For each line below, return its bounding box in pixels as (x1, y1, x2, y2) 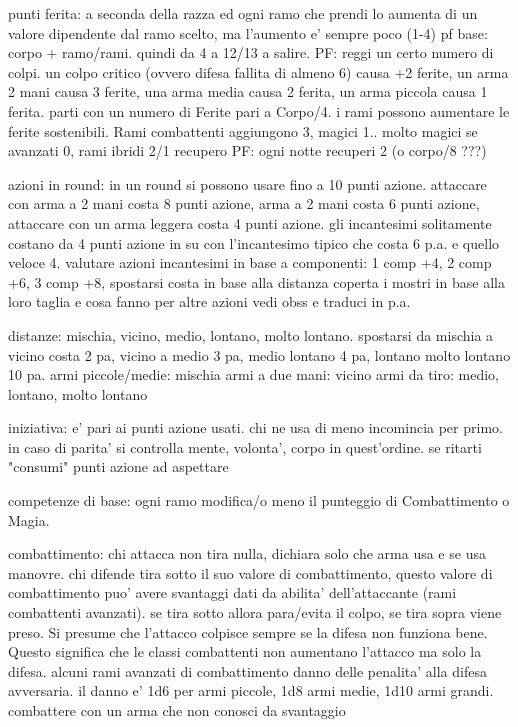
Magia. (8, 509, 50, 530)
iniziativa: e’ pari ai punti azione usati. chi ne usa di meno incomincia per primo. (8, 417, 503, 438)
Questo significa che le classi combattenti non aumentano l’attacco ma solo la (8, 641, 482, 662)
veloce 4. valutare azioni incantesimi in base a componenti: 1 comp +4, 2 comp (8, 252, 492, 273)
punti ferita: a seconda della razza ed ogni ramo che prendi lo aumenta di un (8, 3, 478, 23)
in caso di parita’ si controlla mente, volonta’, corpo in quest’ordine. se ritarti (8, 436, 482, 457)
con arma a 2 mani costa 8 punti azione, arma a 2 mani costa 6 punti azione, (8, 193, 480, 214)
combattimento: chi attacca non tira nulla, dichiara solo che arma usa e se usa (8, 543, 486, 564)
